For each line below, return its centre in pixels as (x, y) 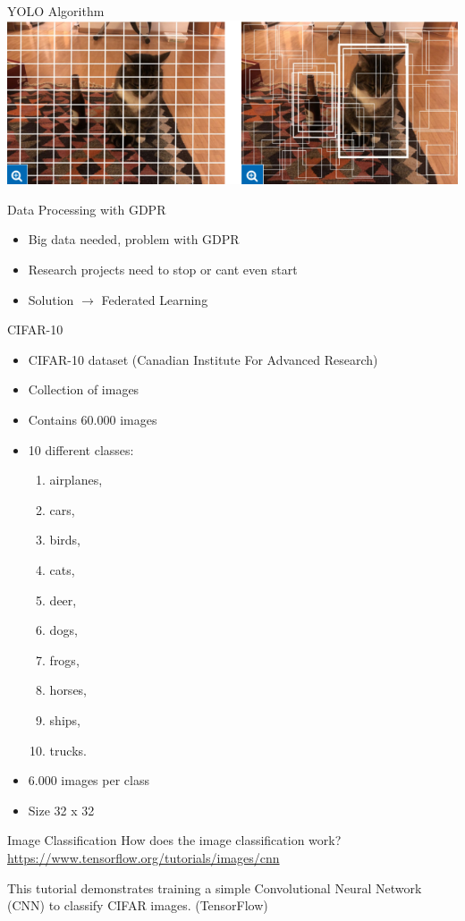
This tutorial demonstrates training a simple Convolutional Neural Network (215, 887)
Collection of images (84, 389)
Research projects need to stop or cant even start (163, 270)
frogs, (64, 659)
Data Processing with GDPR (87, 209)
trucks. (68, 750)
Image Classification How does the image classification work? (174, 840)
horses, (68, 690)
